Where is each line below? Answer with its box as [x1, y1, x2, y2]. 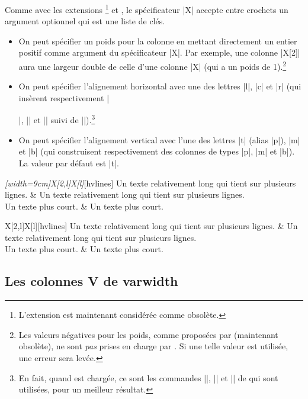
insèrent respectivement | [18, 91, 110, 104]
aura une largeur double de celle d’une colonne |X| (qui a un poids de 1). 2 [18, 59, 287, 72]
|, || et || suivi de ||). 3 [18, 112, 95, 126]
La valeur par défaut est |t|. [18, 156, 119, 169]
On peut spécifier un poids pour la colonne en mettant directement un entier [18, 34, 297, 47]
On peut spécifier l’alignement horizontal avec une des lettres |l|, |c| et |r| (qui [18, 80, 301, 92]
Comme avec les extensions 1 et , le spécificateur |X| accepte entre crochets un [5, 2, 288, 15]
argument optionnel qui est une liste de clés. [5, 15, 165, 27]
